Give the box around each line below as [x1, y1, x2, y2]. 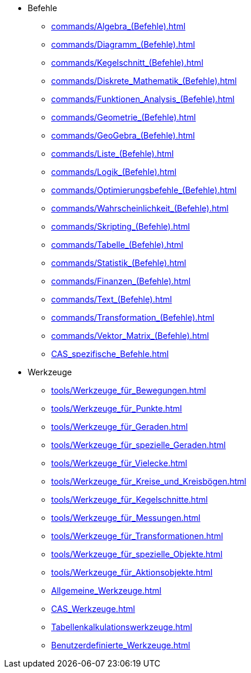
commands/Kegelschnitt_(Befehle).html [51, 58, 203, 68]
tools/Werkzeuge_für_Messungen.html [51, 513, 200, 523]
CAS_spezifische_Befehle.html [51, 349, 169, 359]
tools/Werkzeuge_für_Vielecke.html [51, 458, 188, 468]
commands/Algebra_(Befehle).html [51, 21, 186, 31]
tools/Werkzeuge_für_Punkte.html [51, 403, 182, 413]
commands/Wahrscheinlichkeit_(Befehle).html [51, 203, 229, 213]
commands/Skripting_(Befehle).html [51, 221, 190, 231]
